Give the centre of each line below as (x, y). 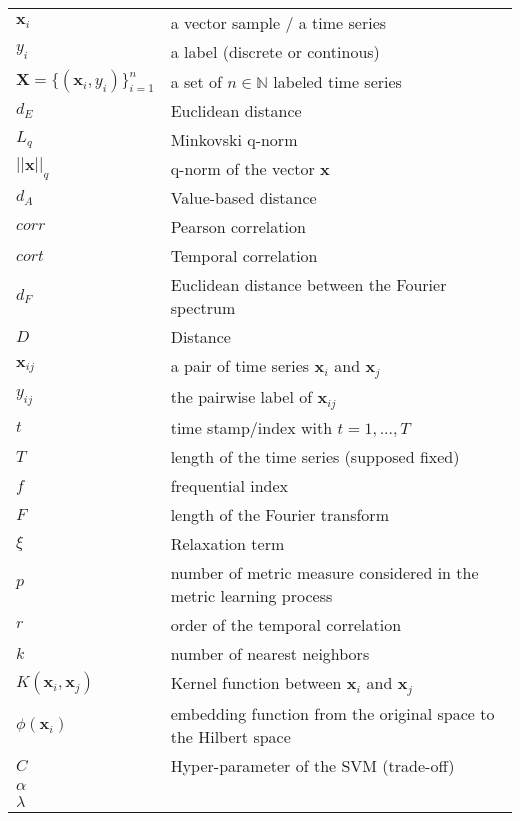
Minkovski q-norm (234, 139)
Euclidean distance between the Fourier (308, 284)
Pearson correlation (238, 226)
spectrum (203, 307)
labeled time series (337, 81)
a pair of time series (240, 365)
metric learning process (251, 595)
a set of (196, 81)
